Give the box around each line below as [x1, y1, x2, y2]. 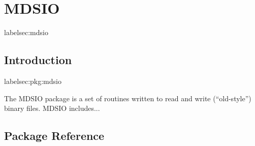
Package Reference [4, 128, 105, 143]
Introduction [4, 52, 72, 68]
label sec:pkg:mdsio [4, 75, 61, 86]
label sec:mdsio [4, 27, 48, 38]
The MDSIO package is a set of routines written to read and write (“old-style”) [4, 93, 251, 103]
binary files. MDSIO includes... [4, 103, 100, 113]
